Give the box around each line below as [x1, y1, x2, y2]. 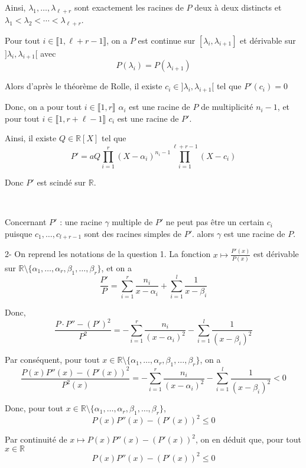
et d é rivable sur [240, 34, 296, 46]
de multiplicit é [201, 100, 253, 113]
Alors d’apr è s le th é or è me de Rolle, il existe [5, 80, 162, 92]
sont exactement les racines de [74, 1, 184, 13]
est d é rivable [253, 248, 299, 260]
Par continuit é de [5, 433, 67, 446]
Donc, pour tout [5, 402, 64, 414]
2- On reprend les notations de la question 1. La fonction [5, 248, 211, 260]
